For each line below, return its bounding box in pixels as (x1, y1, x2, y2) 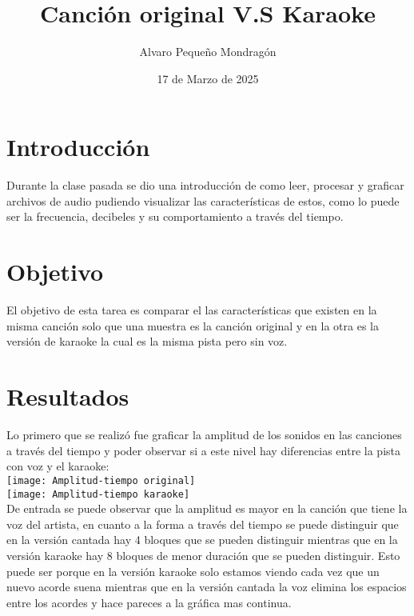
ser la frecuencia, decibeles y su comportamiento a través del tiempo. (6, 208, 344, 225)
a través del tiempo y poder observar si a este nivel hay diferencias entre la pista (6, 442, 400, 458)
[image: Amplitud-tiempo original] (6, 474, 196, 486)
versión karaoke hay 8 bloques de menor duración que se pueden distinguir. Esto (6, 546, 400, 563)
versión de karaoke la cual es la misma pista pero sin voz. (6, 333, 288, 350)
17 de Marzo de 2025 (157, 70, 259, 86)
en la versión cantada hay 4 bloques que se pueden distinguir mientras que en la (6, 531, 398, 548)
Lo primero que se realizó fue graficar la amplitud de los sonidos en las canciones (6, 426, 402, 443)
